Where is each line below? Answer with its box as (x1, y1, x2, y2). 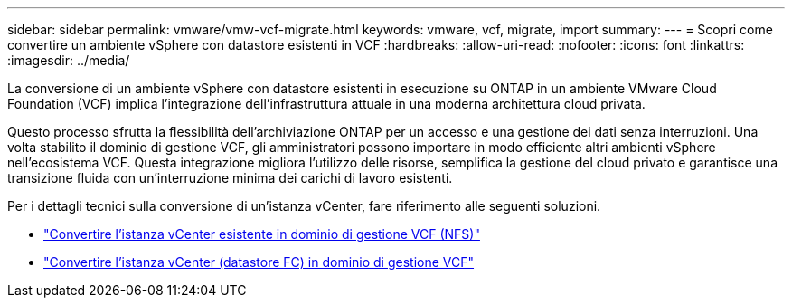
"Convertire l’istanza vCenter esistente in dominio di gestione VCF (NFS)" (43, 226, 480, 242)
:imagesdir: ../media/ (7, 52, 130, 68)
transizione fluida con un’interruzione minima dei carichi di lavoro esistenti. (7, 170, 453, 186)
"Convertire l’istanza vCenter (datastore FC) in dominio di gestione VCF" (43, 254, 475, 270)
